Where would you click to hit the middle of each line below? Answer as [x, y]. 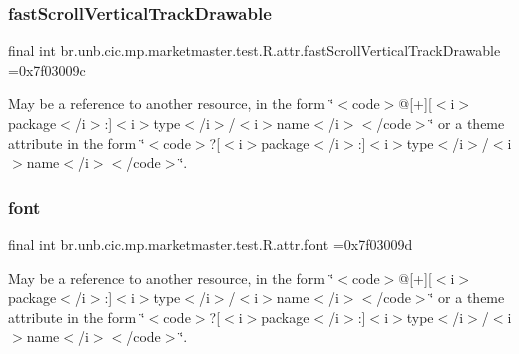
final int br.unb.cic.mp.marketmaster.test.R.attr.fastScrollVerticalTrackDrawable [254, 50]
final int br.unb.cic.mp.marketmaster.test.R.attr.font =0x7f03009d [210, 244]
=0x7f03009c [47, 69]
